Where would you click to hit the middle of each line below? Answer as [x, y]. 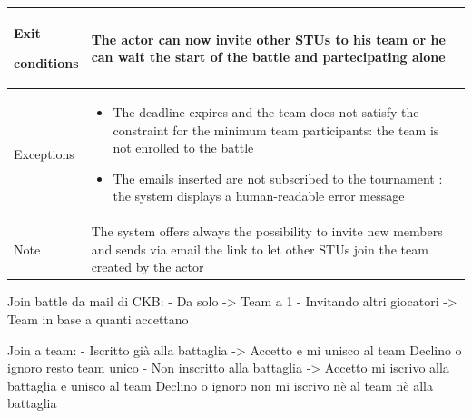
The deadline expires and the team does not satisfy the [266, 111]
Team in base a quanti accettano [98, 319]
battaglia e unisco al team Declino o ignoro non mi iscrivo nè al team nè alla [220, 385]
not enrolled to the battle [183, 148]
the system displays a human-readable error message [259, 196]
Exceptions [44, 154]
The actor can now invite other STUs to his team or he [268, 39]
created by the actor [147, 267]
